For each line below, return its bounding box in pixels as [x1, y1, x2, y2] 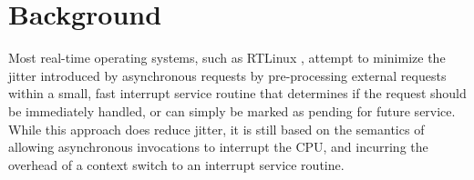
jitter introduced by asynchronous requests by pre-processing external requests [8, 65, 447, 85]
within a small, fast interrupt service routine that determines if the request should [8, 84, 467, 103]
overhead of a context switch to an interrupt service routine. [8, 155, 345, 174]
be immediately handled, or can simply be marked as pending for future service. [8, 101, 456, 120]
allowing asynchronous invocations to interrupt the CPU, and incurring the [8, 137, 428, 156]
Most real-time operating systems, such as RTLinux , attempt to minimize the [8, 48, 446, 67]
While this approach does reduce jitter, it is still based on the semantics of [8, 119, 425, 138]
